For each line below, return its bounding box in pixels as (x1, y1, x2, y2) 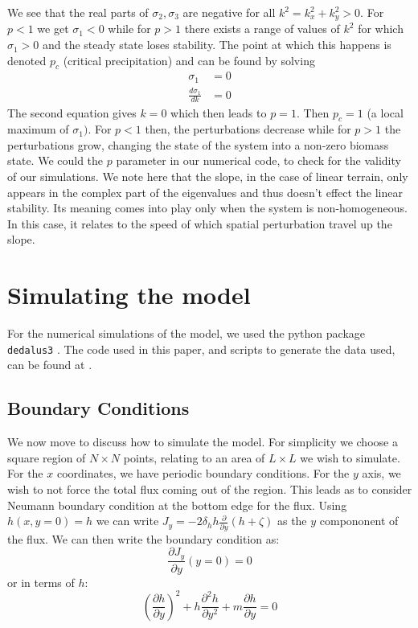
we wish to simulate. (300, 449, 400, 466)
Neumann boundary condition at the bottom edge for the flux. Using (7, 496, 347, 513)
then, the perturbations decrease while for (145, 121, 351, 138)
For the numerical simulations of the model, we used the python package (7, 325, 365, 342)
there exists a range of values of (184, 20, 340, 37)
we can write (96, 512, 159, 529)
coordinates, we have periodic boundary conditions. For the (56, 465, 350, 482)
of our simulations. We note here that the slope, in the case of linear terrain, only (7, 168, 408, 185)
